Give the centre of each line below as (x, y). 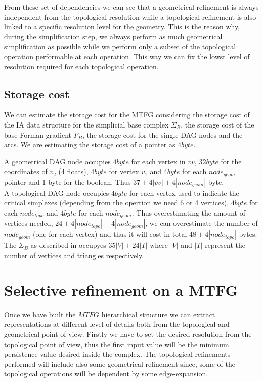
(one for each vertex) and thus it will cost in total (110, 234)
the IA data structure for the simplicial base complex (86, 124)
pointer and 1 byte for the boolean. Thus (68, 181)
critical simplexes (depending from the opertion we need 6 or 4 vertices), (117, 203)
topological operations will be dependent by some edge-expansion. (106, 374)
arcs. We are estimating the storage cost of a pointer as (90, 144)
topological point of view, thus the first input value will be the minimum (117, 344)
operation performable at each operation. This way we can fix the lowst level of (127, 56)
